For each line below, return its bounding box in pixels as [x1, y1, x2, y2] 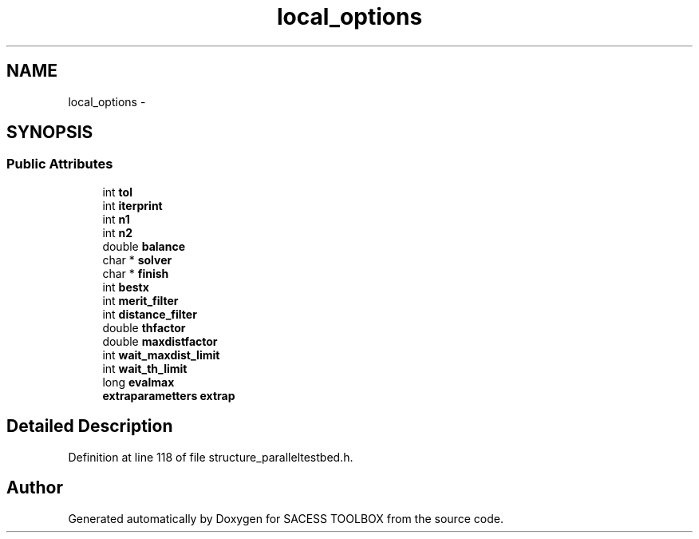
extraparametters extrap [102, 388, 235, 402]
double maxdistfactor [102, 334, 218, 348]
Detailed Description [6, 416, 173, 437]
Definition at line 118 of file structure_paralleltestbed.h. [68, 450, 353, 464]
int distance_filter [102, 307, 197, 321]
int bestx [102, 279, 149, 294]
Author [6, 478, 63, 498]
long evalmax [102, 375, 175, 389]
